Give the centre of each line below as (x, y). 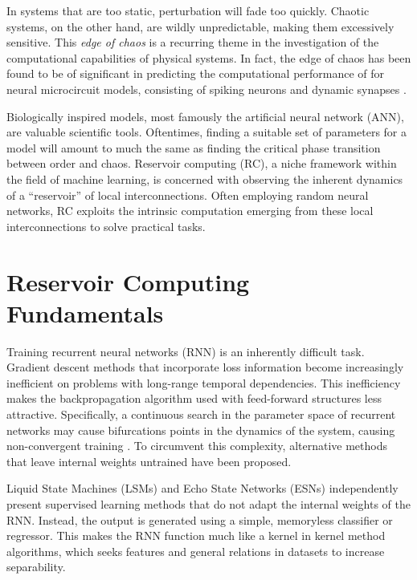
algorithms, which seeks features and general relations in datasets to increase (196, 551)
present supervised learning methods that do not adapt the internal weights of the (209, 503)
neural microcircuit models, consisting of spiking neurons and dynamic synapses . (206, 89)
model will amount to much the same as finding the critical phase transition (194, 147)
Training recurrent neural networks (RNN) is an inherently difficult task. (186, 351)
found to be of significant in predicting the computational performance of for (196, 73)
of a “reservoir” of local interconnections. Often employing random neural (188, 195)
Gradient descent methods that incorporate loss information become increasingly (205, 367)
